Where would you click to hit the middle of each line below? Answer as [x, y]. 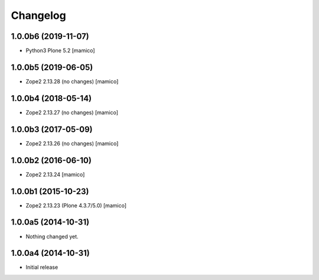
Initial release [42, 267]
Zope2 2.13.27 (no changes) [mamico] [72, 112]
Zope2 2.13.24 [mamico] [55, 174]
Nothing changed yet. [52, 236]
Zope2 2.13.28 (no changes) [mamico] [72, 81]
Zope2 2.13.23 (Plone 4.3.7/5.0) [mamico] [76, 205]
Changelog [38, 15]
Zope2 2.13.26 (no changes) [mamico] [72, 143]
